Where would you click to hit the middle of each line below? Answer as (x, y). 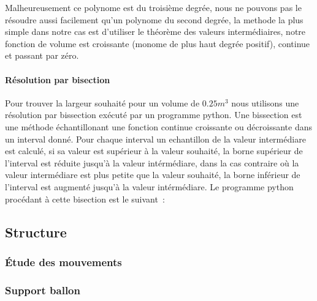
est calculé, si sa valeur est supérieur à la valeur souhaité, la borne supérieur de (154, 151)
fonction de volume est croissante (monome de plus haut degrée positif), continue (158, 43)
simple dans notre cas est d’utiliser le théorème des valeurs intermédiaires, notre (155, 32)
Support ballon (43, 290)
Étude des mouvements (63, 262)
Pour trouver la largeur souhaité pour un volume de (102, 102)
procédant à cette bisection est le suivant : (85, 199)
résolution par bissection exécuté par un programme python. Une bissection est (154, 115)
